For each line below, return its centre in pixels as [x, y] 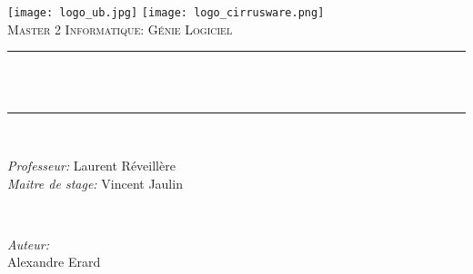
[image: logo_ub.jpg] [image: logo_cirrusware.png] [166, 13]
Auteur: [29, 244]
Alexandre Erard [54, 262]
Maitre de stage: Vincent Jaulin [95, 183]
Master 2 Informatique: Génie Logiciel [120, 29]
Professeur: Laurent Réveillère [91, 166]
